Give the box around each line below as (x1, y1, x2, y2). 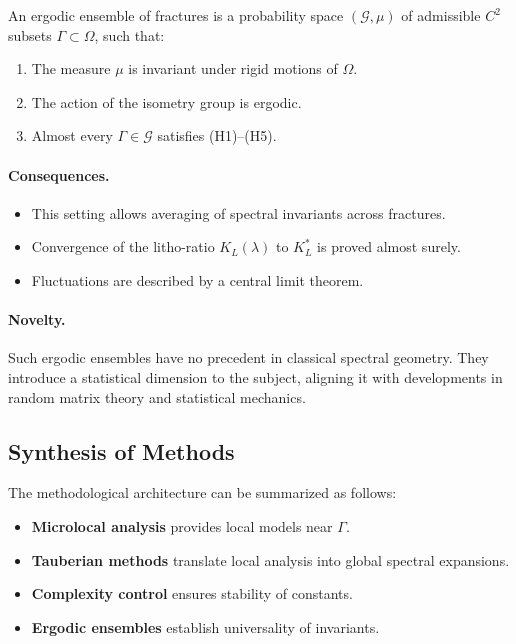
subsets (8, 24, 52, 45)
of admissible (401, 5, 481, 25)
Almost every (31, 125, 113, 146)
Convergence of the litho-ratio (31, 236, 215, 257)
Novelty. (8, 309, 66, 330)
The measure (31, 58, 111, 79)
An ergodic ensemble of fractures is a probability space (8, 5, 344, 25)
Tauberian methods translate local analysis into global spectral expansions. (31, 549, 510, 570)
